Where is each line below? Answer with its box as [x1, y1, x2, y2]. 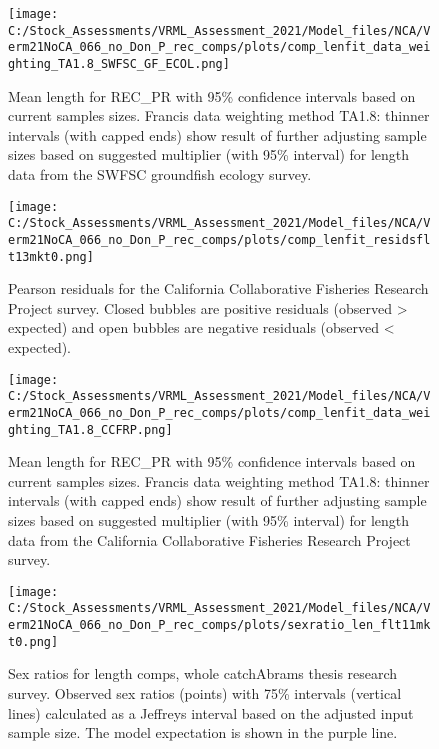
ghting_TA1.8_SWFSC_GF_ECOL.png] [8, 56, 230, 71]
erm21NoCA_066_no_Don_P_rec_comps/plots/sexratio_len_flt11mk [8, 618, 431, 633]
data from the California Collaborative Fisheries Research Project [8, 529, 411, 550]
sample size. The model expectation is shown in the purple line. [8, 722, 398, 743]
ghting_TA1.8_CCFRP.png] [8, 422, 173, 437]
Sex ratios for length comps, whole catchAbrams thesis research [8, 663, 398, 684]
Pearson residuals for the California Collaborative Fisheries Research [8, 278, 429, 299]
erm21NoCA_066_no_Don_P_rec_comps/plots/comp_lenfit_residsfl [8, 232, 431, 247]
